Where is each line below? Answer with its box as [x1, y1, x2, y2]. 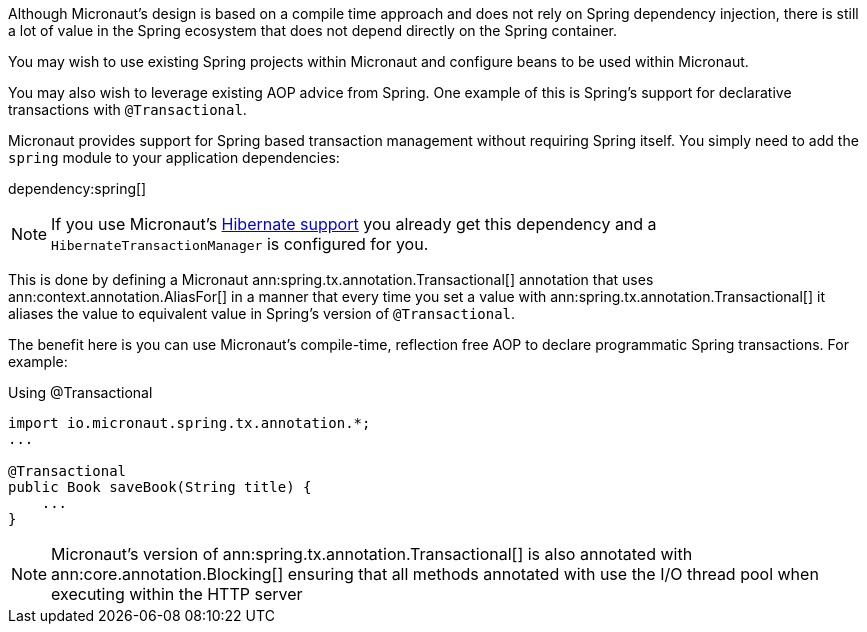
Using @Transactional [8, 384, 153, 401]
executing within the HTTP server [51, 584, 303, 604]
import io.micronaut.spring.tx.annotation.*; [8, 415, 371, 431]
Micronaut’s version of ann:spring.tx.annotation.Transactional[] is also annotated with [51, 544, 693, 564]
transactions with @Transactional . [8, 101, 247, 118]
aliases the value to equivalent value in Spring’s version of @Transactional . [8, 305, 516, 322]
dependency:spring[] [8, 180, 147, 197]
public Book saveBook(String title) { [8, 479, 312, 495]
